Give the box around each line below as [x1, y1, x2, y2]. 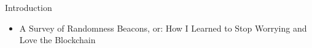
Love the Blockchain [19, 33, 96, 46]
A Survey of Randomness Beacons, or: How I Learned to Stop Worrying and [19, 21, 307, 34]
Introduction [5, 1, 52, 13]
